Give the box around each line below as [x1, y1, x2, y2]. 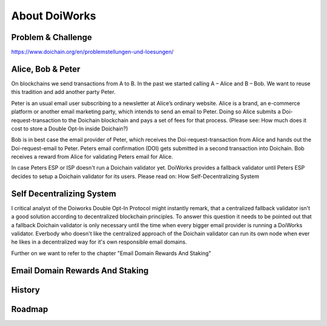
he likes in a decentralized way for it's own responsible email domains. [11, 238, 187, 245]
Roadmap [11, 304, 48, 314]
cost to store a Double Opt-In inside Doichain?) [11, 125, 128, 132]
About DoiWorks [11, 9, 96, 22]
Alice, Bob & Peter [11, 64, 81, 74]
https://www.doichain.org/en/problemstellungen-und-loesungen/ [11, 48, 174, 56]
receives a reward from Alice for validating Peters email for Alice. [11, 153, 174, 161]
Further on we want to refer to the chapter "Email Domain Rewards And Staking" [11, 249, 211, 257]
